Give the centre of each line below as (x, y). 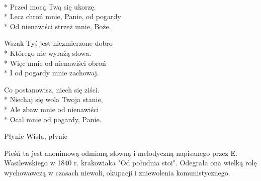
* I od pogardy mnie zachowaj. (52, 73)
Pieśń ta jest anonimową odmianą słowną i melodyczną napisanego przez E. (121, 153)
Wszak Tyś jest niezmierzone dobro (58, 43)
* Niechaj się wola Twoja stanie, (54, 99)
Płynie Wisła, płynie (36, 136)
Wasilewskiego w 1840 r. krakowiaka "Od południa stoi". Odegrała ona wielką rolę (130, 163)
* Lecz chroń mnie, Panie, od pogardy (63, 16)
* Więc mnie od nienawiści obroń (55, 63)
